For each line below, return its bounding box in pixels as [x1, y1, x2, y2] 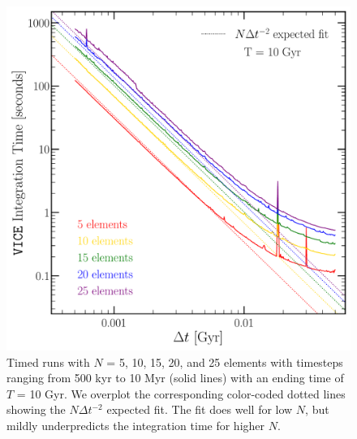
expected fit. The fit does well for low [106, 401, 293, 418]
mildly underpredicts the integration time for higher [6, 416, 265, 433]
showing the [6, 401, 66, 418]
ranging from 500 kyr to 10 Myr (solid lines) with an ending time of [6, 369, 344, 386]
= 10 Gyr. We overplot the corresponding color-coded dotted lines [16, 385, 346, 402]
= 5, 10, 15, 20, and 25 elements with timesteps [106, 353, 343, 370]
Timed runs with [6, 353, 90, 370]
